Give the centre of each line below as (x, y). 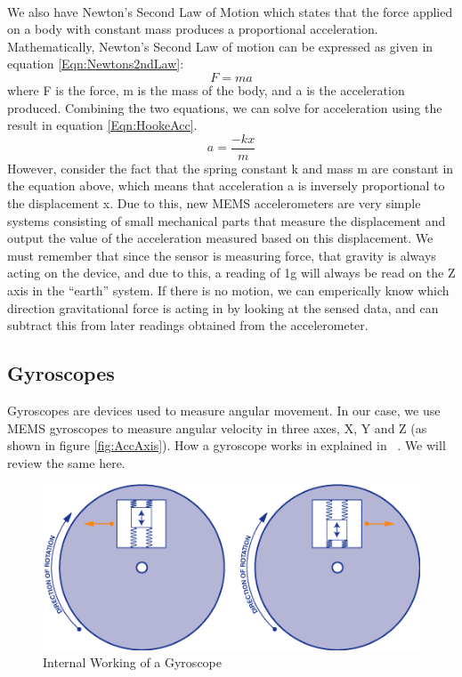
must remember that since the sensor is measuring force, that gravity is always (222, 255)
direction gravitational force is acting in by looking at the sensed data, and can (223, 307)
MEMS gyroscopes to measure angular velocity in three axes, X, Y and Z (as (217, 427)
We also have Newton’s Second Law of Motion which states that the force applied (230, 11)
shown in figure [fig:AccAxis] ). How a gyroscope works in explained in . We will (227, 445)
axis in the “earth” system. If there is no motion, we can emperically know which (228, 290)
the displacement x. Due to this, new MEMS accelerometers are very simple (214, 203)
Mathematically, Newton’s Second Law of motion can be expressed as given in (220, 46)
